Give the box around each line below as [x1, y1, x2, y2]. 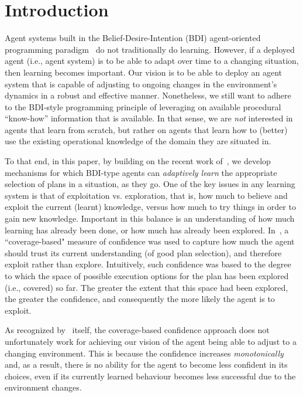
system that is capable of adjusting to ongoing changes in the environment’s [5, 77, 277, 90]
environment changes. [5, 381, 82, 393]
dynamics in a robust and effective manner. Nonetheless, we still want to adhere [5, 89, 291, 101]
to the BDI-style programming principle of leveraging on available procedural [5, 100, 281, 113]
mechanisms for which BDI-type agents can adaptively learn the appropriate [5, 166, 277, 178]
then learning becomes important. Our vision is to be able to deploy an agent [5, 66, 283, 78]
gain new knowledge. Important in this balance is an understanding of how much [5, 212, 295, 225]
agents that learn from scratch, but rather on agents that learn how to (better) [5, 123, 288, 135]
